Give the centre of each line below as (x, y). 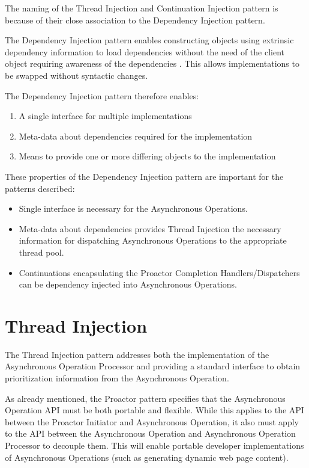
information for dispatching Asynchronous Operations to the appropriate (153, 240)
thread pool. (41, 252)
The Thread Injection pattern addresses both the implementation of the (137, 354)
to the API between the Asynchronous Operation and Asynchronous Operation (150, 433)
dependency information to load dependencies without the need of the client (145, 51)
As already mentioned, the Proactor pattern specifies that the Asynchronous (145, 398)
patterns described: (40, 188)
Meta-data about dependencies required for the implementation (136, 136)
